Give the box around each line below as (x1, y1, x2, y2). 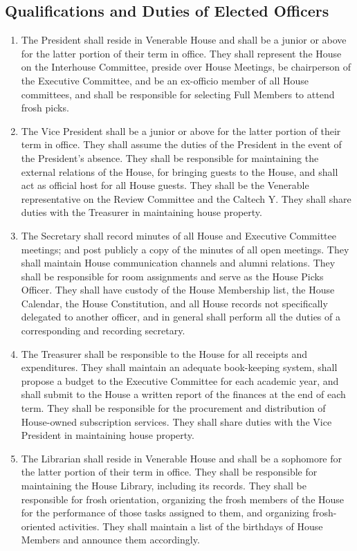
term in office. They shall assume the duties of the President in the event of (21, 137, 342, 152)
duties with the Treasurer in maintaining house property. (21, 205, 262, 219)
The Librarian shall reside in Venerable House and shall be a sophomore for (21, 451, 342, 465)
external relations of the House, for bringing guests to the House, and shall (21, 164, 338, 179)
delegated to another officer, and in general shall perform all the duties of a (21, 309, 340, 324)
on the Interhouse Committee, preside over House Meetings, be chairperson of (21, 60, 351, 74)
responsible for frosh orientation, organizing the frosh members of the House (21, 491, 345, 506)
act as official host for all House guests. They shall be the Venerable (21, 178, 309, 192)
